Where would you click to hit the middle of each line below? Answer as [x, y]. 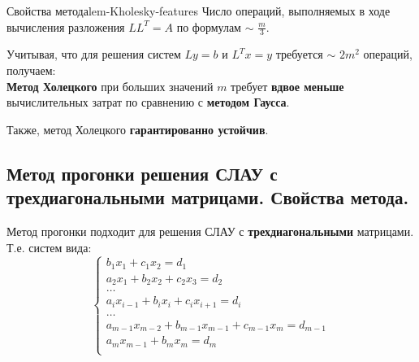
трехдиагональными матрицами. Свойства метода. [208, 197]
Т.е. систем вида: [49, 247]
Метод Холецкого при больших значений [110, 86]
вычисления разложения [66, 26]
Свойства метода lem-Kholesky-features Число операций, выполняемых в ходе [199, 11]
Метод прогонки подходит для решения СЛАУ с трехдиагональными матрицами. [210, 231]
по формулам [209, 26]
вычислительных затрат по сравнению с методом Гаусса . [148, 102]
